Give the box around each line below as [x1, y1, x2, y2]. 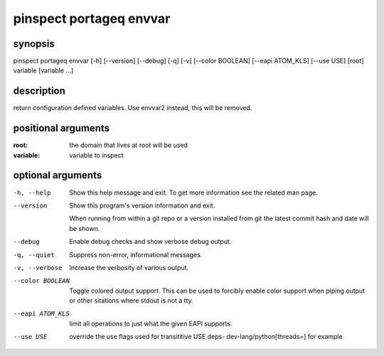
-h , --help [13, 188, 51, 197]
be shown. [69, 224, 100, 232]
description [13, 85, 65, 97]
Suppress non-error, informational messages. [69, 250, 203, 259]
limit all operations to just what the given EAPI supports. [69, 319, 233, 328]
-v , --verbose [13, 264, 63, 271]
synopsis [13, 38, 55, 50]
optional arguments [13, 169, 102, 181]
